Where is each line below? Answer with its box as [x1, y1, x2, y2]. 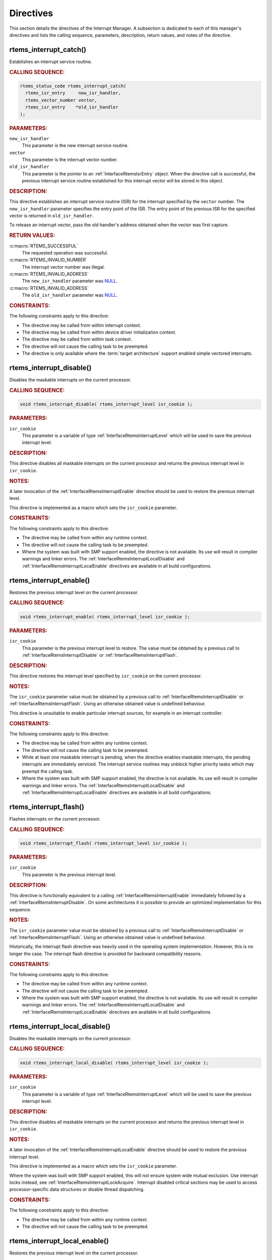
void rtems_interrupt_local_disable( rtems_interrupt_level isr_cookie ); [20, 1060, 209, 1065]
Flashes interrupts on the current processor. [9, 815, 101, 822]
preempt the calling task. [22, 768, 74, 774]
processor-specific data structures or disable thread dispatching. [9, 1186, 145, 1192]
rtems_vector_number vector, [25, 97, 98, 103]
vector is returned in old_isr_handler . [9, 213, 94, 219]
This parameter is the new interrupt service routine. [22, 143, 129, 149]
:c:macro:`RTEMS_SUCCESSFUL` [9, 242, 78, 249]
